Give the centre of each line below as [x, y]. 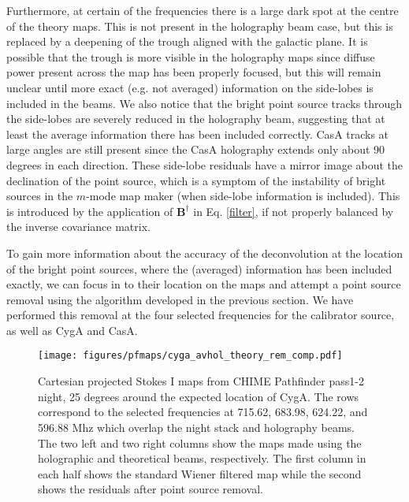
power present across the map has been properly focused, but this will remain [194, 72]
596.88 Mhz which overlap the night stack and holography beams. [196, 427]
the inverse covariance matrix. [78, 227]
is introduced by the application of [90, 211]
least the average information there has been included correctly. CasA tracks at [198, 134]
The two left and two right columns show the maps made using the [200, 443]
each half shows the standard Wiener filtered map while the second [200, 473]
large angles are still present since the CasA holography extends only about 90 [196, 149]
